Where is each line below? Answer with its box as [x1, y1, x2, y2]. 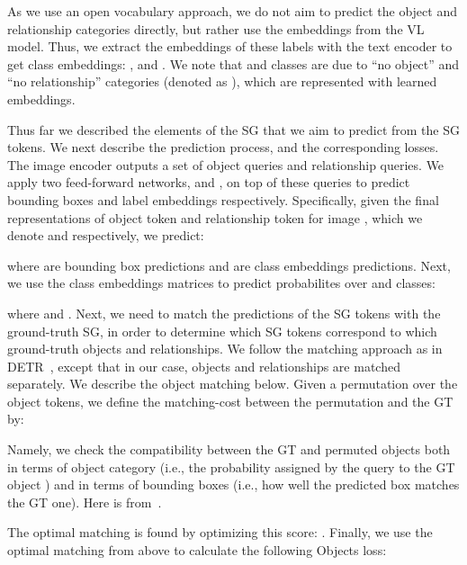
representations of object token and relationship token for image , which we [7, 208, 423, 227]
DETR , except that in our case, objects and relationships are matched [7, 356, 400, 375]
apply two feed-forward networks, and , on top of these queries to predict [7, 173, 410, 192]
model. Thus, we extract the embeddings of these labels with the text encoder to [7, 37, 453, 56]
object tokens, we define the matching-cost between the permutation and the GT [7, 391, 454, 410]
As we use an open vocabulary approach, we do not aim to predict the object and [7, 2, 457, 20]
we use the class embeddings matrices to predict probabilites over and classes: [7, 274, 436, 292]
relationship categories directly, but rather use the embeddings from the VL [7, 19, 425, 38]
